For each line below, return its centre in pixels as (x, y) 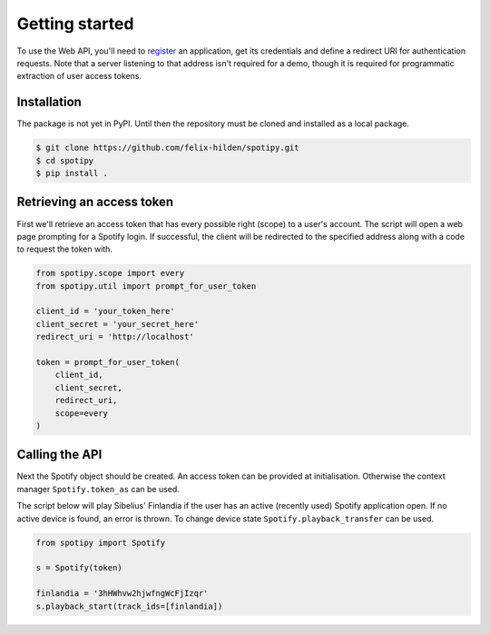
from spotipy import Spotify (101, 542)
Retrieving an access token (95, 202)
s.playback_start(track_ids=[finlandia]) (129, 606)
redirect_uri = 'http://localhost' (115, 337)
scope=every (82, 413)
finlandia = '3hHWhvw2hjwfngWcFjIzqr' (122, 594)
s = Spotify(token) (79, 568)
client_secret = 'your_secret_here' (118, 324)
